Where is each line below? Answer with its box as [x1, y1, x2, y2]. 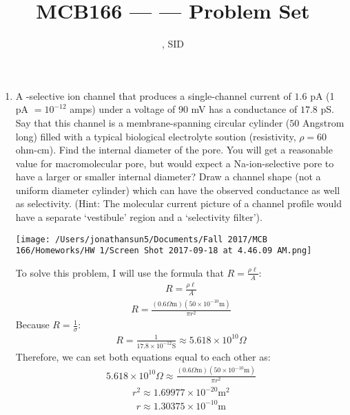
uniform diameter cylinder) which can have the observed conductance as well [15, 182, 340, 197]
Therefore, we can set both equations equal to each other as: [15, 349, 271, 363]
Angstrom [302, 115, 344, 129]
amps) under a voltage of [70, 102, 176, 116]
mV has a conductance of [191, 102, 298, 116]
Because [15, 317, 50, 332]
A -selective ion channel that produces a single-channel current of [15, 88, 291, 103]
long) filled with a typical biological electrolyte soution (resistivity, [15, 129, 296, 143]
